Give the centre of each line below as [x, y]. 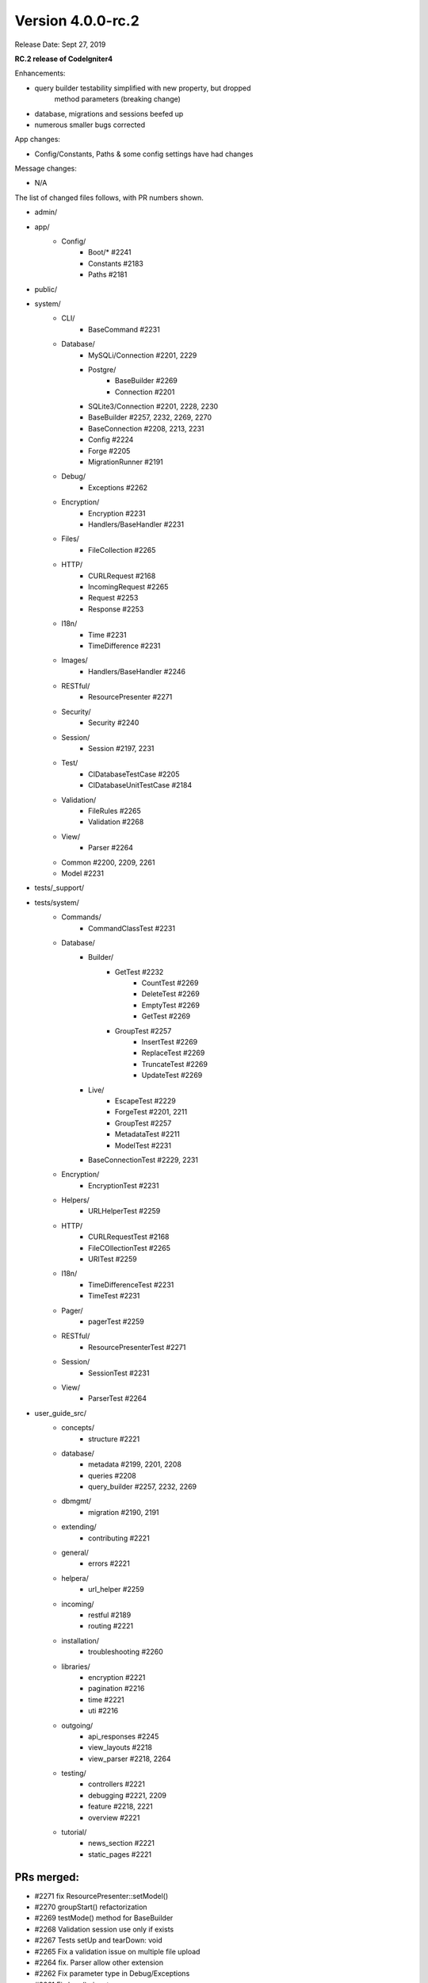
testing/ [74, 1774]
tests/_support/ [59, 888]
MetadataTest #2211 [147, 1134]
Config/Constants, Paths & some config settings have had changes [144, 154]
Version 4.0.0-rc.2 [77, 21]
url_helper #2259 [116, 1590]
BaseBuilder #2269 [147, 381]
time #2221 [106, 1699]
